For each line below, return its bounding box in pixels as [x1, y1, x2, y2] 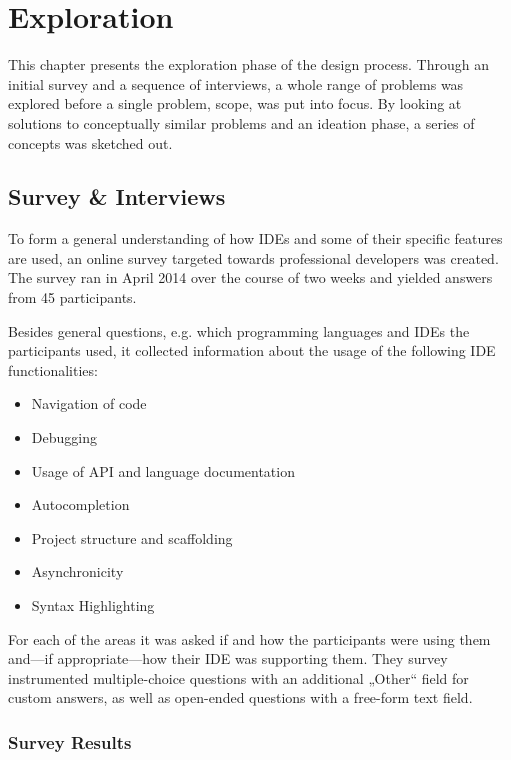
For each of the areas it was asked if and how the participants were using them [8, 628, 491, 649]
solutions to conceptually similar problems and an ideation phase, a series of [8, 112, 475, 133]
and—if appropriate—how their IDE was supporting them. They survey [8, 648, 448, 669]
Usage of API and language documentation [31, 460, 295, 481]
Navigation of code [31, 393, 147, 414]
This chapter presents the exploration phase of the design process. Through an [8, 54, 490, 75]
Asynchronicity [31, 561, 124, 582]
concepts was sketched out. [8, 132, 173, 153]
